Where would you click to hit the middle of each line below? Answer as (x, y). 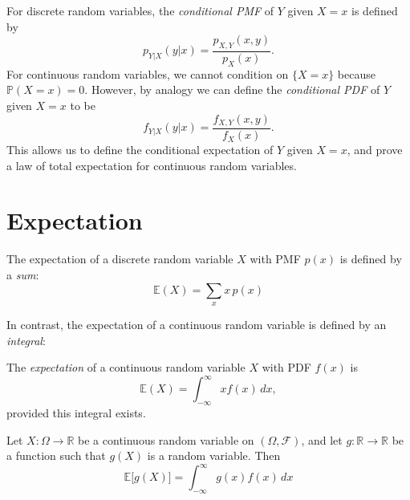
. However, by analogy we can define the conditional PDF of (232, 89)
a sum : (23, 274)
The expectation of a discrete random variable (120, 259)
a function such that (56, 455)
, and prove (375, 150)
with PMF (275, 259)
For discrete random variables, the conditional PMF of (140, 10)
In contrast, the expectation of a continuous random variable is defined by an (197, 324)
